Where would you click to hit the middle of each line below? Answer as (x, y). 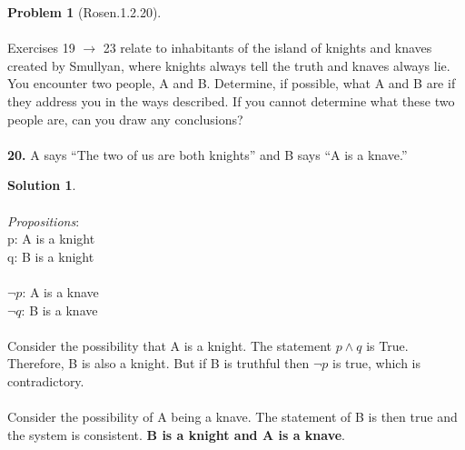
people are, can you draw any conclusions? (125, 119)
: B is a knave (59, 310)
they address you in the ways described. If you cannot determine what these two (231, 100)
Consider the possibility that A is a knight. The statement (170, 345)
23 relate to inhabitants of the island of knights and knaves (267, 48)
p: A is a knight (51, 239)
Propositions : (44, 220)
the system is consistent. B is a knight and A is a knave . (176, 434)
